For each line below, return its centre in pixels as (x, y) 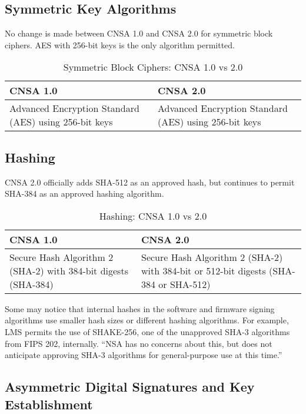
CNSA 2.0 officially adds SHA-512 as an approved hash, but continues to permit (150, 182)
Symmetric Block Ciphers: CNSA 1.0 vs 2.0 (153, 67)
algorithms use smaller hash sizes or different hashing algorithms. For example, (147, 320)
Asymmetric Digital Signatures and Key (130, 387)
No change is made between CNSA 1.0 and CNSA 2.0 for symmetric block (139, 33)
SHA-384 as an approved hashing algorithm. (84, 193)
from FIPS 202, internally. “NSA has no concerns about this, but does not (139, 343)
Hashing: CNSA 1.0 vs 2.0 (153, 216)
